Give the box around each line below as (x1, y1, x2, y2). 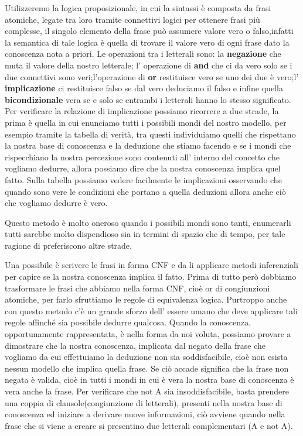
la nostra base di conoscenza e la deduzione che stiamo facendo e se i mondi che (5, 139, 291, 152)
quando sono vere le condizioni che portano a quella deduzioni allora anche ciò (5, 185, 286, 197)
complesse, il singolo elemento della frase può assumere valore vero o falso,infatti (5, 25, 294, 37)
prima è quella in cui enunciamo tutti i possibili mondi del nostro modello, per (5, 116, 287, 128)
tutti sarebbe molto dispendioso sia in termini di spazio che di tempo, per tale (5, 228, 285, 240)
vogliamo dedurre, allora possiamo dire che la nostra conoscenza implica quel (5, 162, 281, 174)
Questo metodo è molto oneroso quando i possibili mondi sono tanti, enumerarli (5, 216, 291, 228)
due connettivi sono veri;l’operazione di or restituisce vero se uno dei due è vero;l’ (5, 70, 299, 83)
